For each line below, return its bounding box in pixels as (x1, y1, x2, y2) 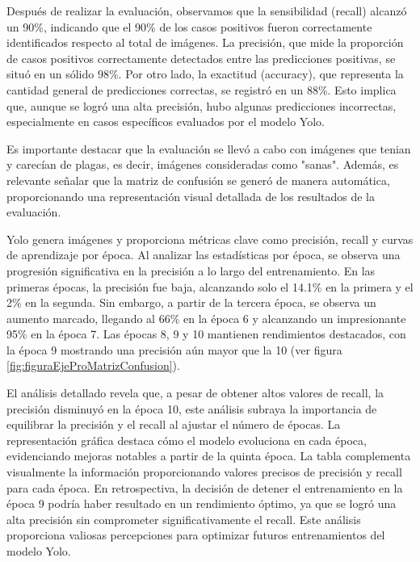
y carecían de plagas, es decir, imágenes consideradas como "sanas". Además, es (6, 156, 399, 173)
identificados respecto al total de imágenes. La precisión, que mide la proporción (6, 34, 404, 51)
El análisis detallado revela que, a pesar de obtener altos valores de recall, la (6, 384, 384, 401)
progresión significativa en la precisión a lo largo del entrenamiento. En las (6, 262, 376, 279)
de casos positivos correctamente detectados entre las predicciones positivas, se (6, 49, 396, 66)
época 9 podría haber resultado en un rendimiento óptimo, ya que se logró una (6, 495, 397, 512)
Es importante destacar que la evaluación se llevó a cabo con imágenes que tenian (6, 140, 411, 157)
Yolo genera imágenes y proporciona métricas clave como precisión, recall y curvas (6, 230, 414, 247)
